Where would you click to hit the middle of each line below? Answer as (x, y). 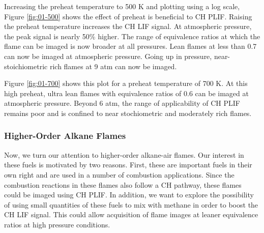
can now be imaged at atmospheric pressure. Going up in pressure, (108, 56)
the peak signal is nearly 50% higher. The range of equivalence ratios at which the (132, 36)
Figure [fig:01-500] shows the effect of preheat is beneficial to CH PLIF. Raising (128, 16)
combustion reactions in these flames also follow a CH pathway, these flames (123, 184)
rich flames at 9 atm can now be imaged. (113, 66)
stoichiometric (26, 66)
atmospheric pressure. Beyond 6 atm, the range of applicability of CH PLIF (122, 103)
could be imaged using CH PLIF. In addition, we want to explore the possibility (129, 195)
